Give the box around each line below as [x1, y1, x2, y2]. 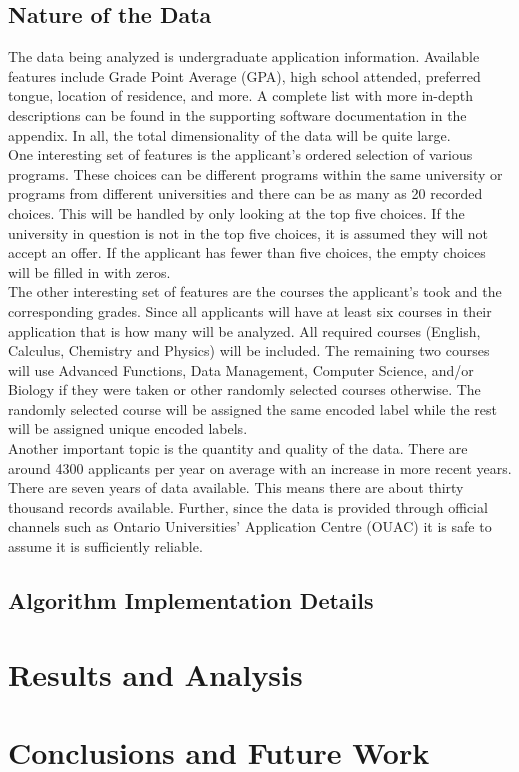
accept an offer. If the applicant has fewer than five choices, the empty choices [8, 242, 486, 263]
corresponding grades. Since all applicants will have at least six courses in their [8, 300, 492, 321]
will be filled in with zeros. [8, 261, 171, 282]
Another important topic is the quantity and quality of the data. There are [8, 438, 468, 459]
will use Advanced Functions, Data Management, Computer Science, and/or [8, 359, 474, 380]
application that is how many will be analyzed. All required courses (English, [8, 320, 481, 341]
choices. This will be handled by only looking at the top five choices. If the [8, 202, 465, 223]
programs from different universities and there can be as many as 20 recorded [8, 183, 483, 204]
